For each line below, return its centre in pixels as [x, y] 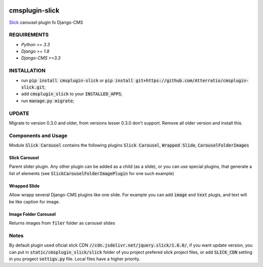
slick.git [33, 87]
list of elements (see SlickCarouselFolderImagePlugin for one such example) [92, 173]
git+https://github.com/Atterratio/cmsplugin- [192, 80]
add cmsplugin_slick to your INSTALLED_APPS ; [72, 94]
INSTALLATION [27, 71]
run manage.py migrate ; [48, 101]
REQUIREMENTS [29, 35]
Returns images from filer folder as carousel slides [62, 223]
